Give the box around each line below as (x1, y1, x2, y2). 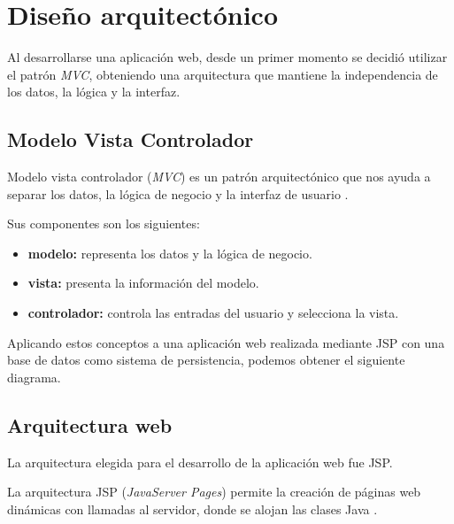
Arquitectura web (7, 411, 173, 438)
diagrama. (7, 367, 61, 386)
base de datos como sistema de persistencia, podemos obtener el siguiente (7, 351, 405, 369)
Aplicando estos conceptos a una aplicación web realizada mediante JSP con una (7, 333, 445, 351)
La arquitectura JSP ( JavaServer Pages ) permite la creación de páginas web (7, 482, 421, 501)
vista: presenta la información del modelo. (27, 274, 259, 292)
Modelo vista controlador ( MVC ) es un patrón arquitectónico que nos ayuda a (7, 167, 431, 186)
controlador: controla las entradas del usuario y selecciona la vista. (27, 304, 399, 322)
